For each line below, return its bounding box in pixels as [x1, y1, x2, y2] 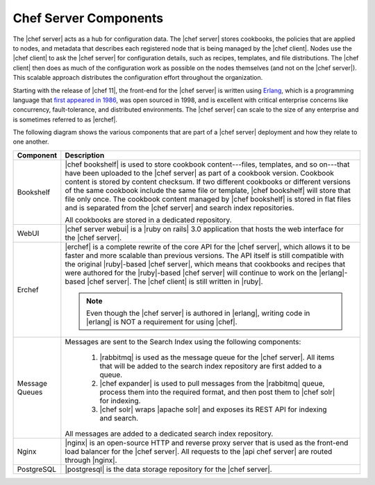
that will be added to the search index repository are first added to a [99, 361, 322, 371]
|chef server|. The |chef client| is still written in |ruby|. [87, 276, 263, 286]
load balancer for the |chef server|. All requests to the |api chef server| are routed [65, 446, 333, 456]
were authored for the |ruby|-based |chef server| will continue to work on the [65, 268, 317, 278]
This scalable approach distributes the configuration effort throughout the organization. [12, 74, 263, 82]
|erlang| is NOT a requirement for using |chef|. [85, 316, 237, 326]
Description [65, 150, 105, 160]
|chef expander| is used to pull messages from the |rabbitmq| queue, [99, 378, 325, 388]
